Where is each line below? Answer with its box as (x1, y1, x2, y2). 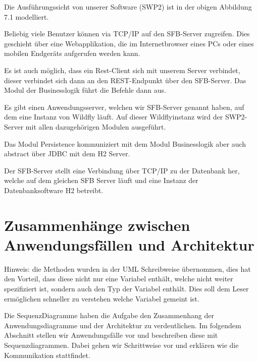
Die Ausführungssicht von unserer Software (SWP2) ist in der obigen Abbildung (4, 2, 252, 12)
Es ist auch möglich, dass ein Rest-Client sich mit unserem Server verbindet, (4, 65, 240, 75)
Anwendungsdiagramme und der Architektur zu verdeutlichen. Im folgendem (4, 320, 241, 330)
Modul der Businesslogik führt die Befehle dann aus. (4, 85, 166, 95)
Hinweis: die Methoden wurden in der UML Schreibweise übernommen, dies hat (4, 263, 251, 274)
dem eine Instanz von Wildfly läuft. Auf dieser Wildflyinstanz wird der (4, 111, 223, 122)
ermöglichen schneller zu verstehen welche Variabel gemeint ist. (4, 293, 199, 304)
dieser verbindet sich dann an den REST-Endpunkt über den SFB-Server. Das (4, 75, 246, 85)
